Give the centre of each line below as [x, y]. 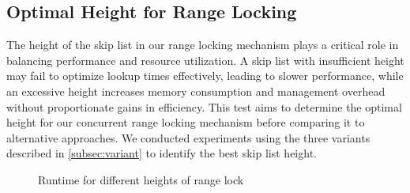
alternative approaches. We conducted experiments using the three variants [188, 137]
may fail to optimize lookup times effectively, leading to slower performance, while [205, 76]
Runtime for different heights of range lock [141, 179]
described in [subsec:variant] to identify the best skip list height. [162, 153]
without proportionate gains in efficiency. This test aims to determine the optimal [204, 106]
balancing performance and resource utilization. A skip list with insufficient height [205, 60]
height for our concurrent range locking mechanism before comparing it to [186, 122]
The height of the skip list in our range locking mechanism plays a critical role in [203, 45]
